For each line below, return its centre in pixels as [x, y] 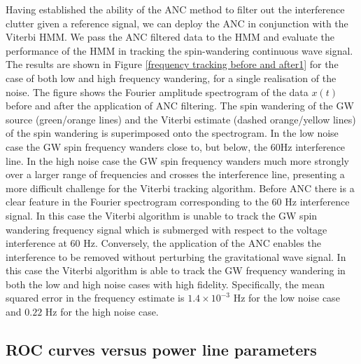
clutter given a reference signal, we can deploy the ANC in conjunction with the [177, 23]
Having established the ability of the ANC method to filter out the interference [175, 9]
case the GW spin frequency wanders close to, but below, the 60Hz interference [176, 146]
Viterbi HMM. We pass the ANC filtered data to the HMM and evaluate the [170, 37]
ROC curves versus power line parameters [161, 350]
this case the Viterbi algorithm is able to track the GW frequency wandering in [176, 270]
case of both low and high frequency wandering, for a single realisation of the [171, 77]
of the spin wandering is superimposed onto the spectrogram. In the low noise [172, 133]
